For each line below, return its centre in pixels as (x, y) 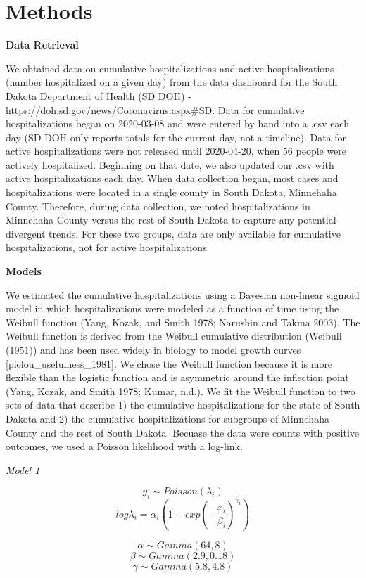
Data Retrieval (42, 45)
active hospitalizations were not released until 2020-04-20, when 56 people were (176, 151)
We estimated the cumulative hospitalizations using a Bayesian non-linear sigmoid (183, 294)
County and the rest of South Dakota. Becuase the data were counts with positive (183, 432)
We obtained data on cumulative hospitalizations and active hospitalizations (170, 68)
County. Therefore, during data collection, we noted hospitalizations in (158, 206)
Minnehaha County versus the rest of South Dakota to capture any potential (171, 220)
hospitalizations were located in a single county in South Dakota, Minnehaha (171, 192)
